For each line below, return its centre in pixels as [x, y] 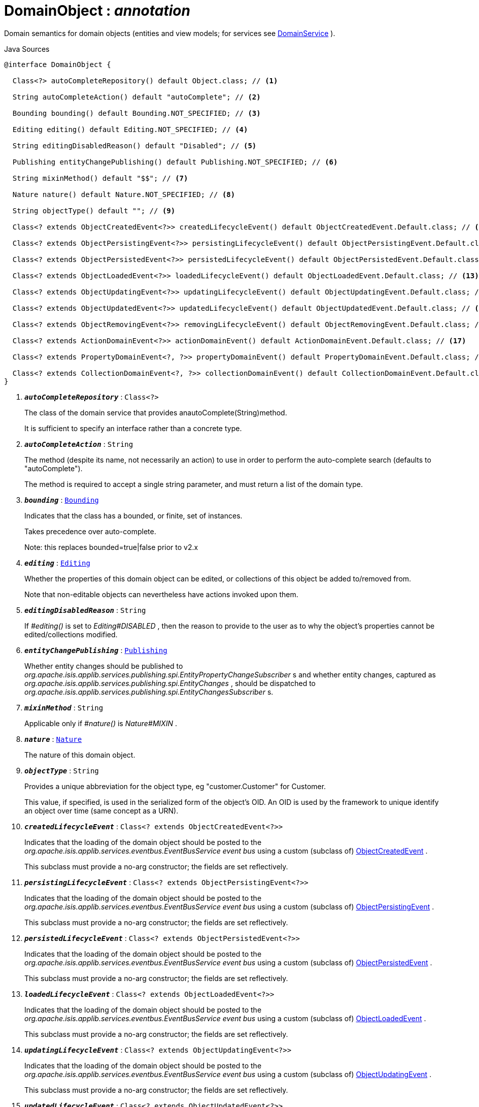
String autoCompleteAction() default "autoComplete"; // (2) [136, 97]
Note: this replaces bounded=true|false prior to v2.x [111, 547]
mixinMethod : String [64, 707]
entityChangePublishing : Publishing [96, 650]
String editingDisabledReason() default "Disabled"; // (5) [134, 145]
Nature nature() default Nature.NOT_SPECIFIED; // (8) [124, 194]
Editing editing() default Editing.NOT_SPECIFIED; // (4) [130, 129]
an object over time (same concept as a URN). [101, 810]
